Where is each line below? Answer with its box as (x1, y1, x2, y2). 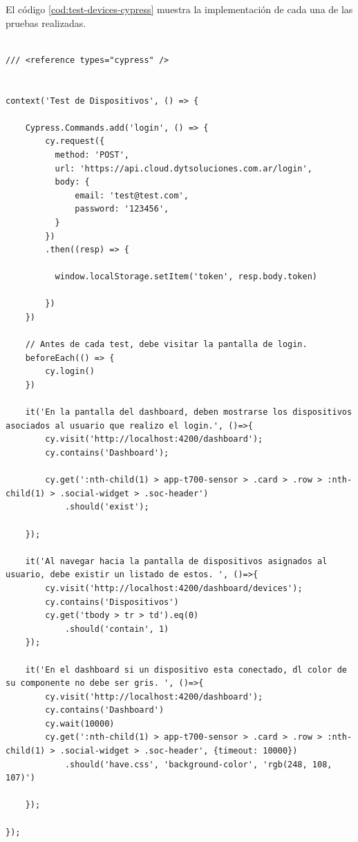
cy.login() (45, 366, 95, 377)
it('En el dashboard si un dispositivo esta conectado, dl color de (25, 664, 347, 675)
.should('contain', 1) (64, 624, 169, 634)
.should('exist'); (64, 502, 149, 512)
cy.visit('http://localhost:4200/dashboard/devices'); (45, 583, 303, 593)
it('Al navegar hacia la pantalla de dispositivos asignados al (25, 556, 328, 566)
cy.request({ (45, 136, 105, 147)
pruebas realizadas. (6, 15, 86, 30)
